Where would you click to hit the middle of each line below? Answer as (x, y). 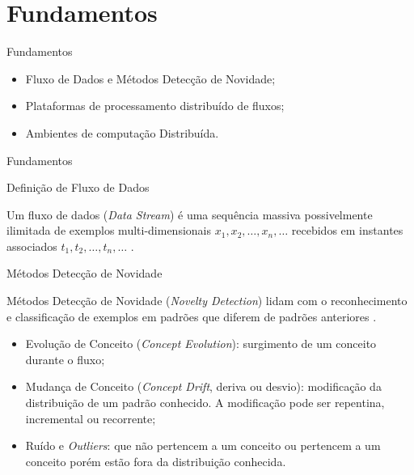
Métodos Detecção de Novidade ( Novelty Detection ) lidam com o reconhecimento (207, 301)
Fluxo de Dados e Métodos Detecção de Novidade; (150, 78)
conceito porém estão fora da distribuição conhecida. (156, 461)
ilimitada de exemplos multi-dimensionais (109, 230)
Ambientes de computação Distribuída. (122, 132)
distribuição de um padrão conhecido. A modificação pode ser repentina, (205, 403)
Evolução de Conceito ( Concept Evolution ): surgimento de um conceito (201, 344)
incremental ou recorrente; (91, 418)
